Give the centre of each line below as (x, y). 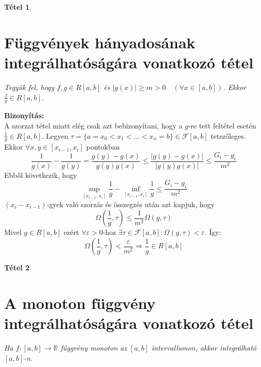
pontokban (103, 147)
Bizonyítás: (24, 115)
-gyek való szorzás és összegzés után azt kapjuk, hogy (130, 204)
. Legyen (55, 135)
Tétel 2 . (18, 267)
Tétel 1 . (18, 7)
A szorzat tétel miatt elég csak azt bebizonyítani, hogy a (93, 125)
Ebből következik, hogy (41, 175)
